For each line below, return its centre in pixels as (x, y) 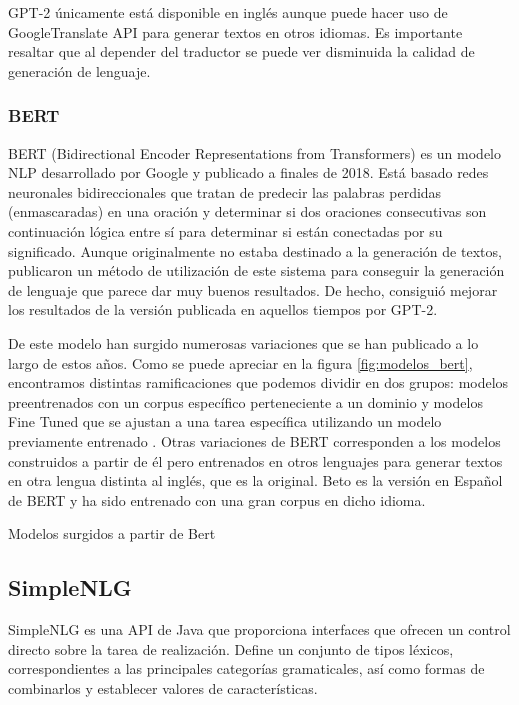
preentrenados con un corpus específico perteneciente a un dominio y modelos (245, 401)
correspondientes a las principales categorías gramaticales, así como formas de (246, 668)
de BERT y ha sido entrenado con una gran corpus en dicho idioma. (217, 499)
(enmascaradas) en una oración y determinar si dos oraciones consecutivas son (247, 211)
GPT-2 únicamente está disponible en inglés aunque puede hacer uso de (228, 12)
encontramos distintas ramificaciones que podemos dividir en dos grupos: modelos (258, 382)
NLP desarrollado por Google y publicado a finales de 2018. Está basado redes (248, 172)
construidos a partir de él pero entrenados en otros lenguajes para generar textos (255, 460)
